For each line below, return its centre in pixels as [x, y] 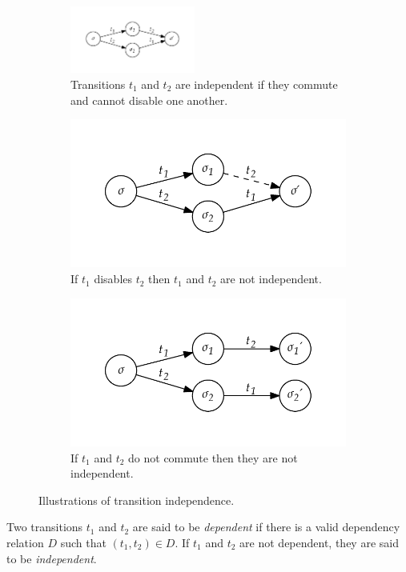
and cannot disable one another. [149, 100]
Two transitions [45, 527]
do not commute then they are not [213, 457]
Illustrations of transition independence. [137, 500]
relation [25, 542]
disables [113, 279]
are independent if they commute [257, 84]
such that [83, 542]
